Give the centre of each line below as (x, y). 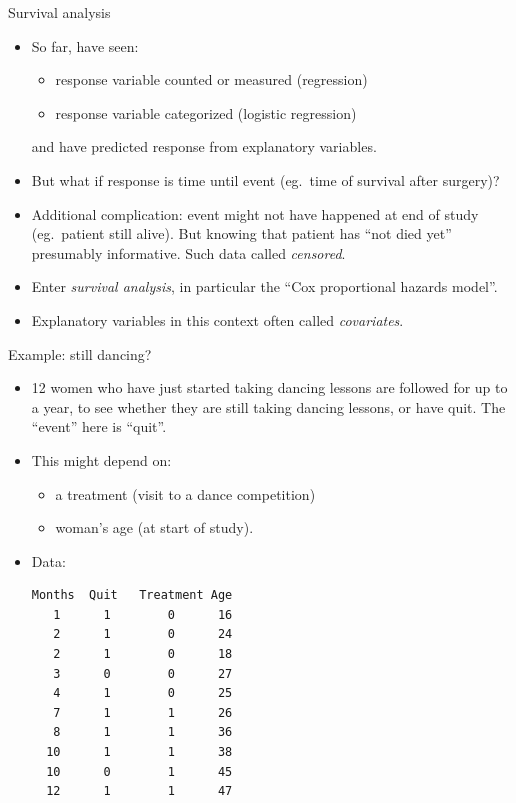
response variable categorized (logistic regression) (206, 112)
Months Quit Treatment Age (132, 595)
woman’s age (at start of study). (154, 527)
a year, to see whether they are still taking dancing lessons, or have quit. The (268, 406)
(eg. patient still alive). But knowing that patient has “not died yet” (241, 233)
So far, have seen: (85, 45)
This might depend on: (101, 459)
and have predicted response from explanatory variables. (204, 146)
